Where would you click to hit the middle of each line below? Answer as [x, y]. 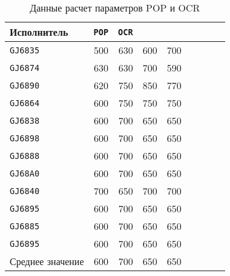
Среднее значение [47, 261]
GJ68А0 [25, 173]
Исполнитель [39, 32]
